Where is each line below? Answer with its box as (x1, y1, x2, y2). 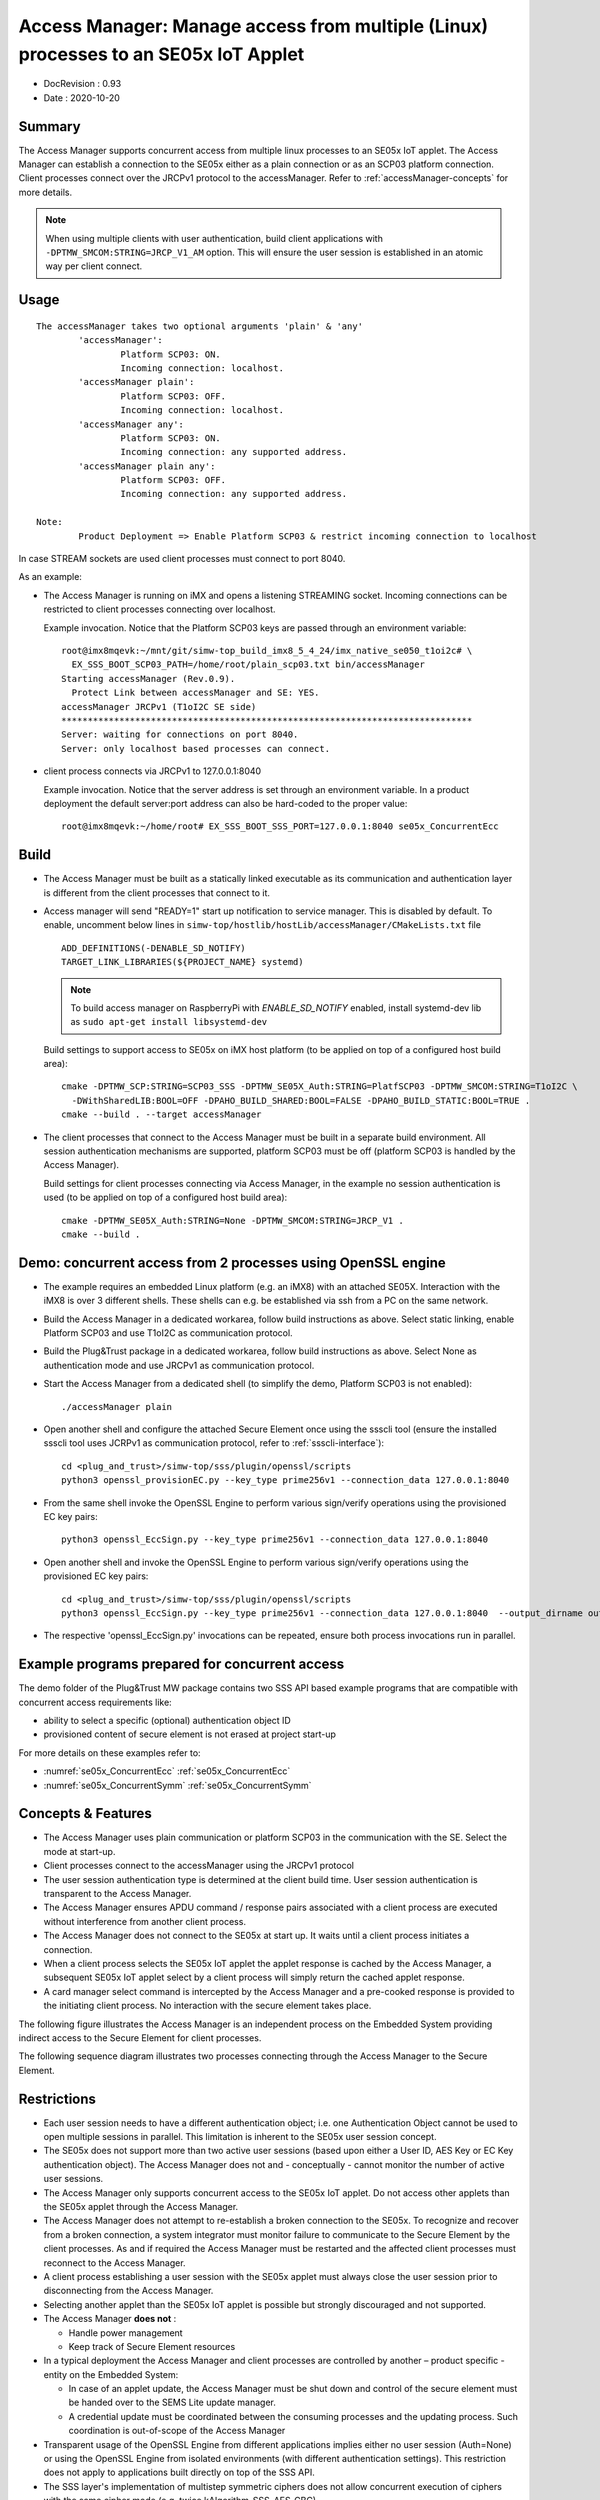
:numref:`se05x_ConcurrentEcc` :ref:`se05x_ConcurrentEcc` (43, 1765, 291, 1777)
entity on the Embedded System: (43, 2368, 179, 2380)
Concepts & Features (18, 1805, 152, 1822)
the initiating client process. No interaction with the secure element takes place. (43, 2000, 372, 2012)
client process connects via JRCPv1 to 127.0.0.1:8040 (43, 765, 262, 777)
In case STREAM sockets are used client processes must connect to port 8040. (18, 553, 346, 565)
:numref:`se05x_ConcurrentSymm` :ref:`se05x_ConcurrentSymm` (43, 1779, 312, 1791)
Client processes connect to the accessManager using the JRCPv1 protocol (43, 1860, 355, 1872)
